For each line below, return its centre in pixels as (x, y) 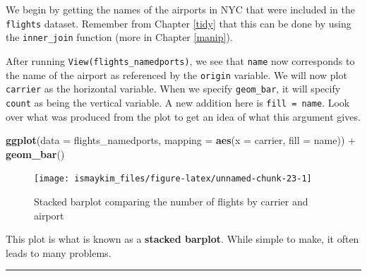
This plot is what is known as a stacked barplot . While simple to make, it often (182, 239)
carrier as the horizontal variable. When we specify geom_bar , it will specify (173, 89)
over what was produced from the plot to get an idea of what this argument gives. (183, 116)
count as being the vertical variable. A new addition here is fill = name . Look (178, 102)
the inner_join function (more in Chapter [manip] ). (119, 37)
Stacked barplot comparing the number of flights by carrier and (171, 201)
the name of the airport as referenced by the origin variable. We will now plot (176, 74)
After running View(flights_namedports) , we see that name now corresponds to (180, 60)
